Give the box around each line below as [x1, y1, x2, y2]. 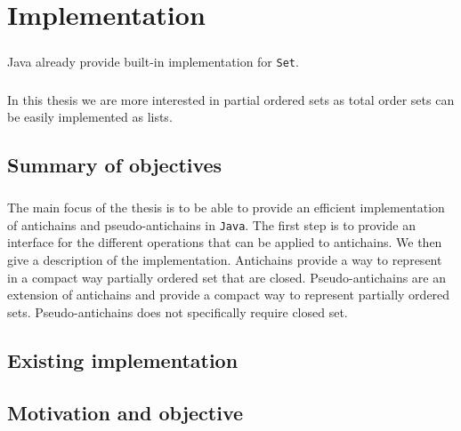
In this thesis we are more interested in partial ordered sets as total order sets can [7, 90, 455, 108]
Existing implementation [7, 346, 239, 373]
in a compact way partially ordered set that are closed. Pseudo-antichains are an [7, 267, 447, 286]
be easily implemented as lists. [7, 108, 173, 126]
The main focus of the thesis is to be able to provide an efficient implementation [7, 198, 445, 217]
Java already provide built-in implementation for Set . [7, 52, 299, 70]
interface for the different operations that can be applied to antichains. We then [7, 233, 442, 251]
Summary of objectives [7, 151, 222, 179]
